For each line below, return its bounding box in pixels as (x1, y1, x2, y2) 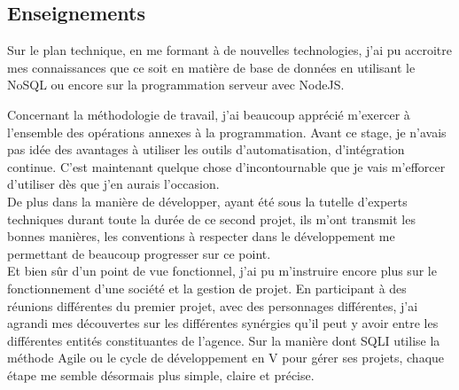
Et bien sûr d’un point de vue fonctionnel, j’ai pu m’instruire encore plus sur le (7, 261, 437, 280)
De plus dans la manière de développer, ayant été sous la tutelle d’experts (7, 191, 408, 210)
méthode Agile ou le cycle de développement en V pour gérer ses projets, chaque (7, 348, 445, 367)
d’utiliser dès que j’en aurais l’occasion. (7, 175, 220, 193)
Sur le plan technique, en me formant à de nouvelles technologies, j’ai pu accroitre (7, 41, 452, 59)
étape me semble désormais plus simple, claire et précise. (7, 365, 315, 384)
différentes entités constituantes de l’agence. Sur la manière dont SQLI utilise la (7, 331, 440, 349)
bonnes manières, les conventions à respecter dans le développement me (7, 227, 395, 246)
